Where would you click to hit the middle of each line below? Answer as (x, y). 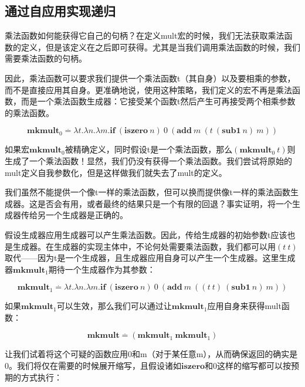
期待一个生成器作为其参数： (102, 269)
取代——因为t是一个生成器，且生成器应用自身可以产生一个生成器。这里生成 (150, 258)
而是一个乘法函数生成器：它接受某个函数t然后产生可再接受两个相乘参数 (158, 101)
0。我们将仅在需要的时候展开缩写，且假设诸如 (93, 366)
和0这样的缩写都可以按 (248, 366)
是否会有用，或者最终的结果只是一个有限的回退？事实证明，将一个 (165, 203)
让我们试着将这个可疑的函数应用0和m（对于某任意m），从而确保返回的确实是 (151, 354)
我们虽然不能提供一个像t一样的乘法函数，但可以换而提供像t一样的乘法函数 (148, 192)
